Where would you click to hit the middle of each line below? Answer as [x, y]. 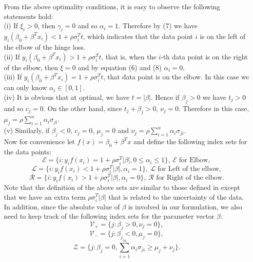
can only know [26, 87]
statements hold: [29, 16]
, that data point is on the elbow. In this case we [176, 77]
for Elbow [194, 160]
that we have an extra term [45, 196]
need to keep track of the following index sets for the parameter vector [109, 216]
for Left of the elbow [188, 169]
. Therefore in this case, [214, 108]
